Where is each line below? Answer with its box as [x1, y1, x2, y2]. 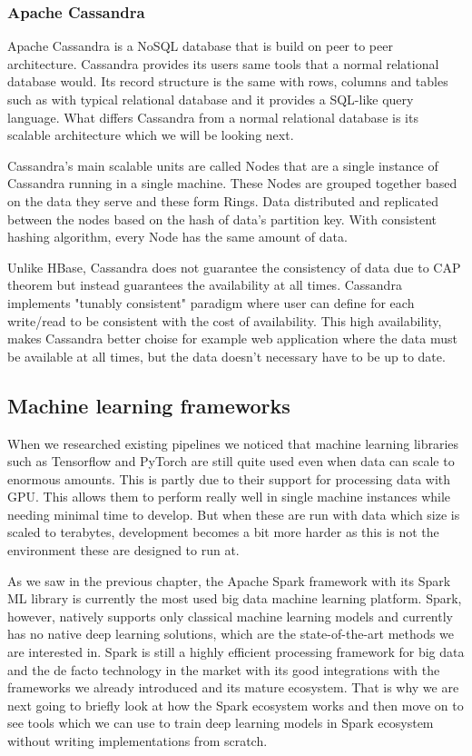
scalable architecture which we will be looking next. [7, 125, 294, 144]
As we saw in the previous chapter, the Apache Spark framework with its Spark [7, 571, 451, 590]
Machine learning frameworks [7, 391, 290, 419]
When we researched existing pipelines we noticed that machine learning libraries [7, 433, 459, 453]
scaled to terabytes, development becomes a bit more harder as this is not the [7, 522, 439, 542]
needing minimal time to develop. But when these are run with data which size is [7, 504, 460, 523]
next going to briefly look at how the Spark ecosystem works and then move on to [7, 695, 464, 714]
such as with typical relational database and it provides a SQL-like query [7, 90, 414, 108]
